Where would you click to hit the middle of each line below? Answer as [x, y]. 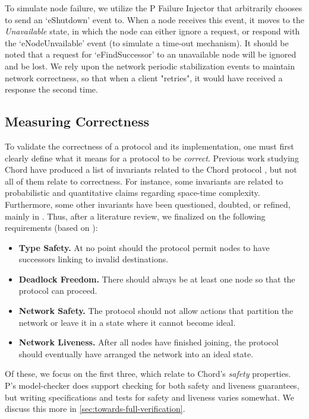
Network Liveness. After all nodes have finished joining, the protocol [149, 342]
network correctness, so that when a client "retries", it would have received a [144, 77]
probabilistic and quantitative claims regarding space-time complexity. [133, 193]
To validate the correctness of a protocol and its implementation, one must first [149, 146]
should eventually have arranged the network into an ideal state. [136, 353]
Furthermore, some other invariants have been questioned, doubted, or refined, [148, 204]
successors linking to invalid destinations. [94, 259]
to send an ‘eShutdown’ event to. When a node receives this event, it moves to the [154, 19]
